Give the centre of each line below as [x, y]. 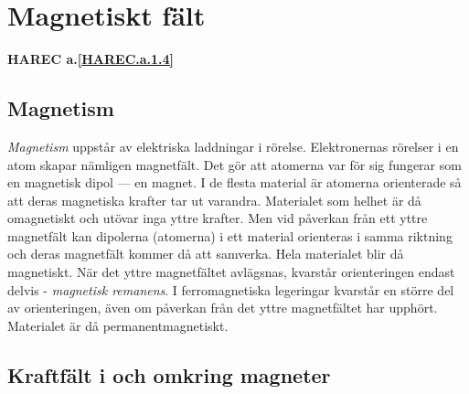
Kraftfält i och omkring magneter [169, 374]
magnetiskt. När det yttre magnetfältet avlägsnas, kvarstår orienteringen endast [231, 272]
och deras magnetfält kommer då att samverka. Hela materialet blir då [206, 254]
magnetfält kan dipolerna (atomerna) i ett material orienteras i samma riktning [230, 235]
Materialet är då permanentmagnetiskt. [118, 325]
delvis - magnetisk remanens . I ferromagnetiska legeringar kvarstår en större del [231, 289]
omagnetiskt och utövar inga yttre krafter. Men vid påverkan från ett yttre [218, 218]
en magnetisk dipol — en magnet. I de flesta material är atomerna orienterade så [234, 182]
